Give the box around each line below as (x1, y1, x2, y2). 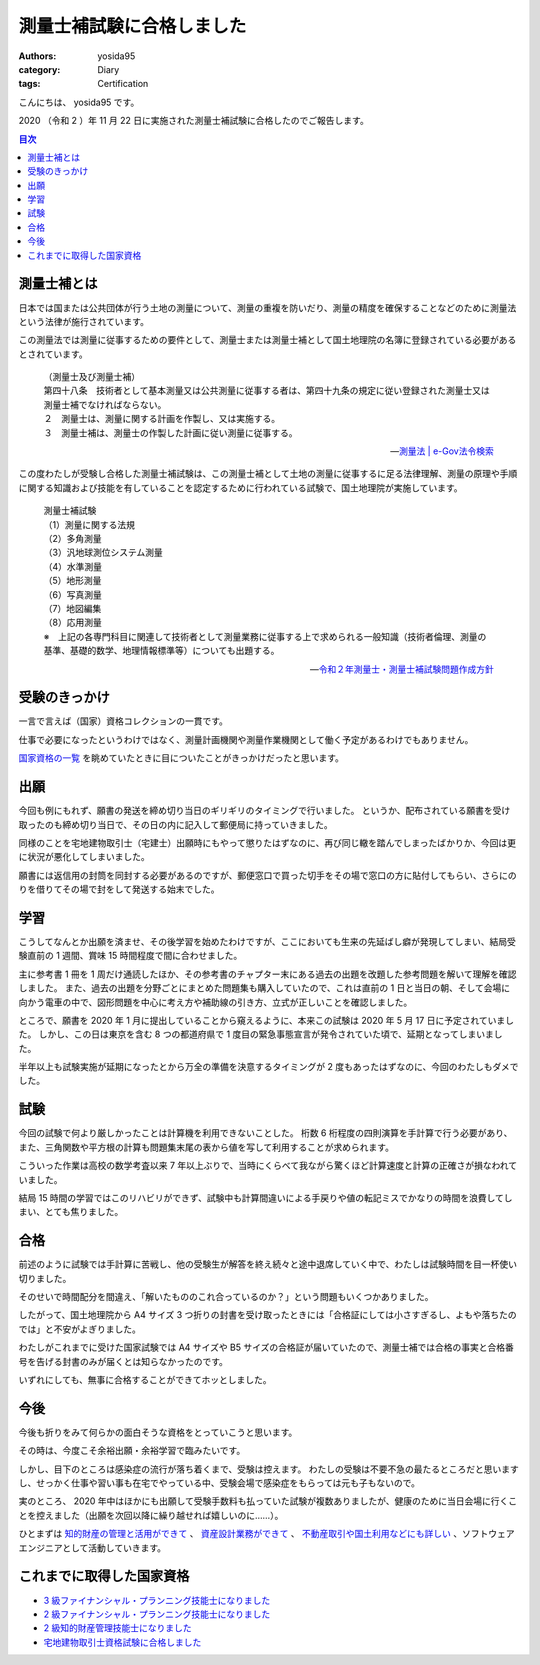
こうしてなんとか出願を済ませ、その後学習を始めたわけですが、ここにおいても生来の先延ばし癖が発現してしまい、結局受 (18, 935, 517, 947)
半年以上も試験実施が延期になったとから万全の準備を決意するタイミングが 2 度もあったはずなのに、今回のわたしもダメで (18, 1061, 519, 1073)
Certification (97, 78, 149, 90)
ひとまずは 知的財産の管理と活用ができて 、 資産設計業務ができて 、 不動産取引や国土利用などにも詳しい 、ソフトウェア (18, 1528, 515, 1540)
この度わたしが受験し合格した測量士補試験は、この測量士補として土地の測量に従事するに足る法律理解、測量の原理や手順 (18, 468, 518, 480)
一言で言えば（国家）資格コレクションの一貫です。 (18, 715, 229, 727)
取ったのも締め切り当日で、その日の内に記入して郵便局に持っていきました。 (18, 818, 334, 830)
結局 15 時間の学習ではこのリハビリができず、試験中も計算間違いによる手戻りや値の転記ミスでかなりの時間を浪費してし (18, 1191, 514, 1204)
